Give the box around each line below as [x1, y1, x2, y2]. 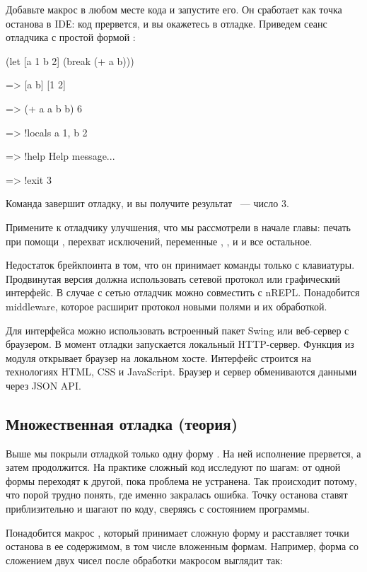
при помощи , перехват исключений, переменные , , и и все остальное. [6, 233, 313, 248]
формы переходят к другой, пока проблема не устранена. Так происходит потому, [6, 473, 357, 488]
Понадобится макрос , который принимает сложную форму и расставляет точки [6, 525, 349, 539]
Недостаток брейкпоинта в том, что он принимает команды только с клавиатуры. [6, 257, 355, 272]
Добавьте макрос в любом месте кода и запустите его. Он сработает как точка [6, 2, 342, 16]
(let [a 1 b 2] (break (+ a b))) [6, 53, 134, 68]
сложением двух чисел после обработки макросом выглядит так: [6, 552, 283, 567]
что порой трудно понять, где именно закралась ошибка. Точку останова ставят [6, 487, 348, 502]
